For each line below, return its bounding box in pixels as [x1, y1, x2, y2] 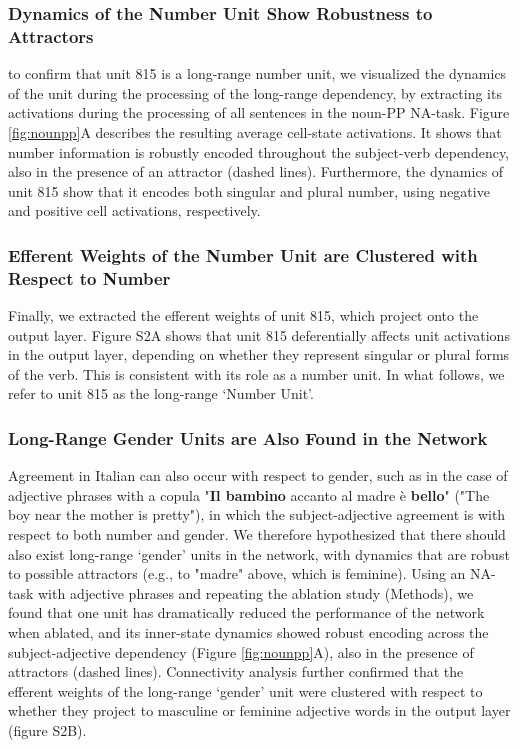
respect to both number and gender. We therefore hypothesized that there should [8, 524, 506, 544]
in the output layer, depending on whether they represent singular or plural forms [8, 344, 510, 365]
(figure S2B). [8, 719, 87, 740]
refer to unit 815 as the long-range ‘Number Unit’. [8, 383, 314, 404]
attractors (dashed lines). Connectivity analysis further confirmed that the [8, 661, 464, 682]
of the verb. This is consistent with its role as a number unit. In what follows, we [8, 363, 505, 384]
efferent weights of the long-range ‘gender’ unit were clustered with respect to [8, 680, 483, 701]
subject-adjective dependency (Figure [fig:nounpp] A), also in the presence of [8, 641, 474, 662]
